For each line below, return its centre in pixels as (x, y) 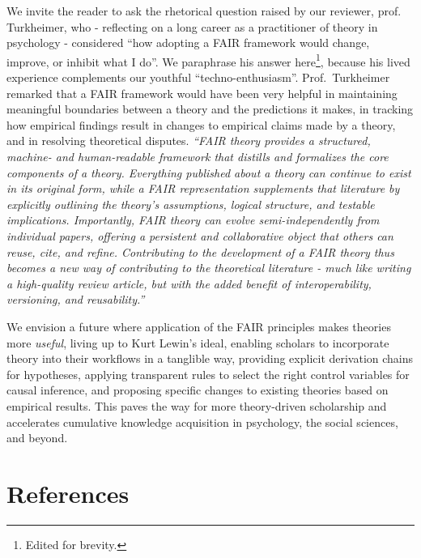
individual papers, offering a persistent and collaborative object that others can (200, 235)
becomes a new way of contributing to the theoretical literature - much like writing (209, 268)
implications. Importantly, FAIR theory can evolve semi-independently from (193, 220)
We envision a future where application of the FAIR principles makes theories (199, 326)
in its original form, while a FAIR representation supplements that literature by (203, 188)
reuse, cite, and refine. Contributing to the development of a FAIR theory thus (200, 251)
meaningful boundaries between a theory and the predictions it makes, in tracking (210, 109)
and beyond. (37, 438)
